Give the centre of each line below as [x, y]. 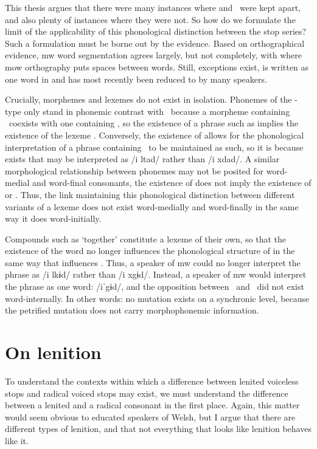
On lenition [53, 352]
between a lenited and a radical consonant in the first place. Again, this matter [152, 405]
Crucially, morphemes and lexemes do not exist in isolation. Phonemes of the [148, 99]
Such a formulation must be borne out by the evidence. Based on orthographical [155, 43]
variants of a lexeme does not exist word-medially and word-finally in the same [152, 206]
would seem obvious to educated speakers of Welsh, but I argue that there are [150, 416]
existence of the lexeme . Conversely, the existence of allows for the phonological [155, 135]
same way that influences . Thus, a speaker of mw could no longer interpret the [153, 262]
